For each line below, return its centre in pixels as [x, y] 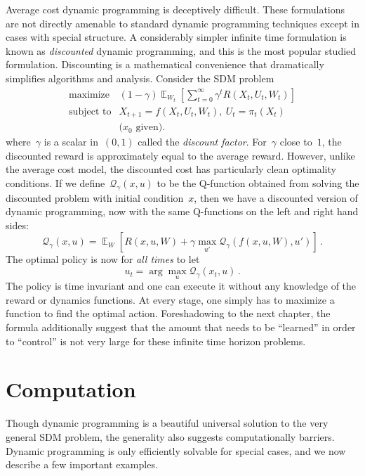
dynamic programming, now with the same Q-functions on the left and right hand [182, 211]
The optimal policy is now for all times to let [103, 259]
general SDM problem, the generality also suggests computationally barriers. [170, 436]
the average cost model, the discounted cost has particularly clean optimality [171, 169]
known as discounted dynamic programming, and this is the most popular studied [181, 50]
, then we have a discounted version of [276, 197]
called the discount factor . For [202, 142]
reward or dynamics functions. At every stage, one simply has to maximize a [170, 299]
